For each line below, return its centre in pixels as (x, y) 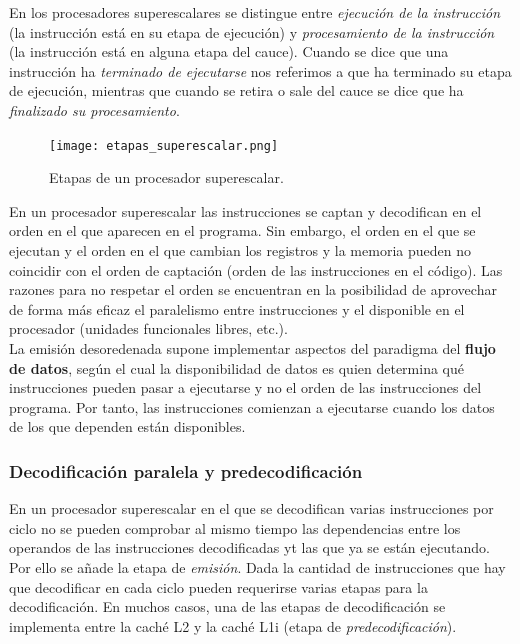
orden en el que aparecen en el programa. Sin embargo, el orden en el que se (242, 230)
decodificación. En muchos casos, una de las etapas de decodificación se (227, 606)
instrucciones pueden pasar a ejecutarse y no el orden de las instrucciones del (245, 387)
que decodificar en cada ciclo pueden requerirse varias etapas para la (218, 586)
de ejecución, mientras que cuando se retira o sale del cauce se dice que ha (236, 90)
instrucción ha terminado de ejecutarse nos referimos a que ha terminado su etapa (260, 70)
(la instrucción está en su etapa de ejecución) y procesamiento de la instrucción (252, 31)
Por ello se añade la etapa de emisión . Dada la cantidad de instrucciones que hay (257, 566)
